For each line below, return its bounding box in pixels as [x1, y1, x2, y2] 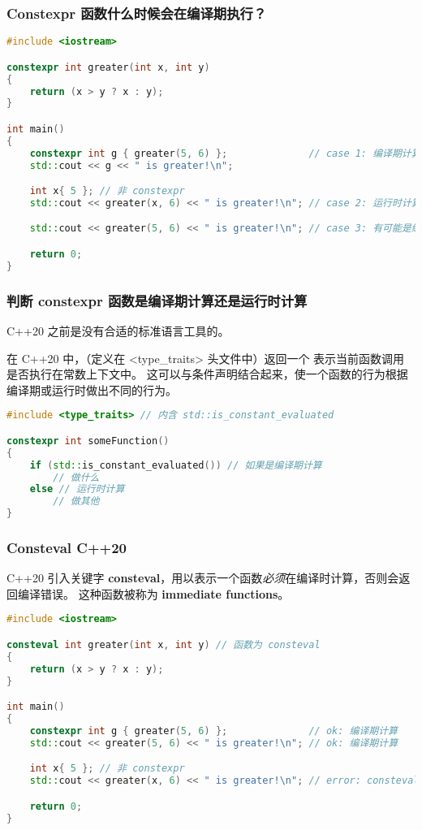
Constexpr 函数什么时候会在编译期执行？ [6, 2, 267, 23]
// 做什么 [53, 471, 100, 483]
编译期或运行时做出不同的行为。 [6, 381, 177, 398]
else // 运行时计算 [29, 483, 125, 495]
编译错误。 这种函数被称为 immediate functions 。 [17, 585, 290, 602]
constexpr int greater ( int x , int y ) [6, 61, 210, 73]
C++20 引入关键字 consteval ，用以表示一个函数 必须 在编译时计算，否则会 [6, 569, 399, 586]
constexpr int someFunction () [6, 434, 170, 447]
